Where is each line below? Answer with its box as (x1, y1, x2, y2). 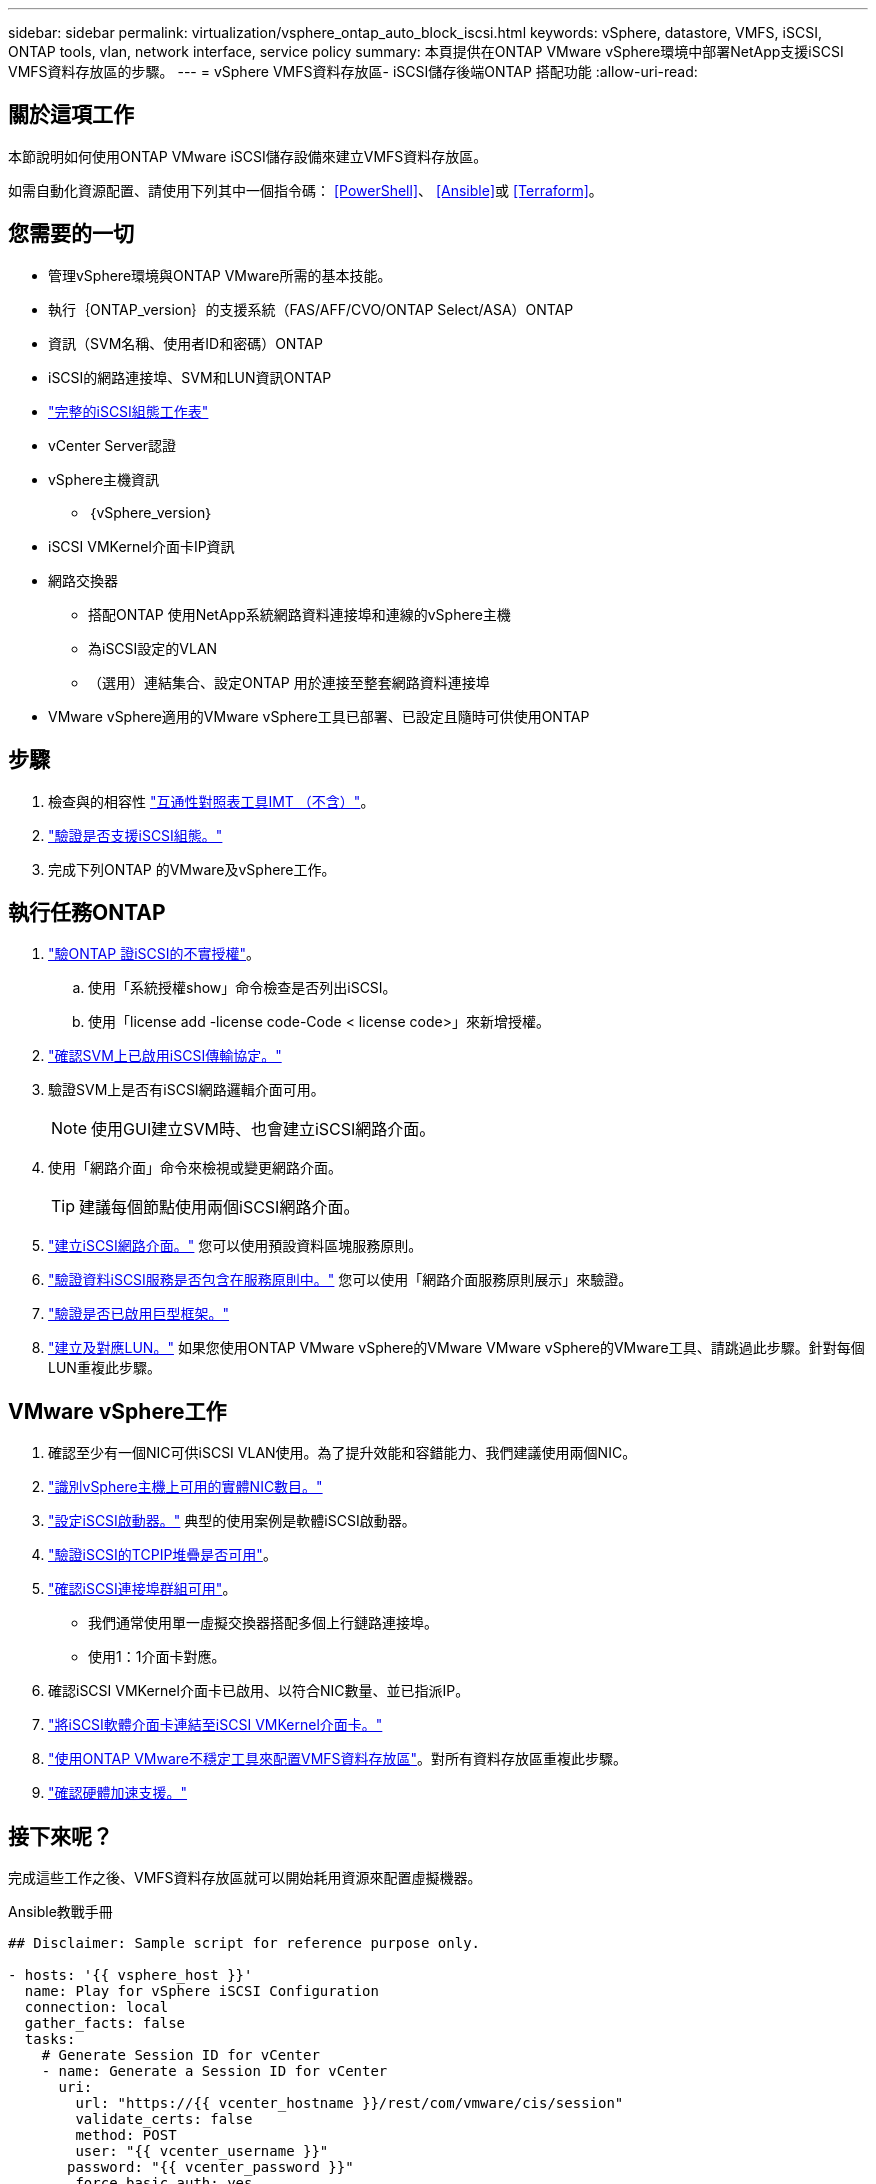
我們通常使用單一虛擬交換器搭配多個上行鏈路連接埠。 (88, 1614, 438, 1632)
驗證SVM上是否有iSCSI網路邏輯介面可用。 (48, 1081, 325, 1099)
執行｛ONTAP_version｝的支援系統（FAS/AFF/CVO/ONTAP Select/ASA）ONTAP (48, 300, 574, 318)
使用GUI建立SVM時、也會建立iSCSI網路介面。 (91, 1119, 436, 1140)
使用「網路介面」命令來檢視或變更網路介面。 (48, 1159, 342, 1177)
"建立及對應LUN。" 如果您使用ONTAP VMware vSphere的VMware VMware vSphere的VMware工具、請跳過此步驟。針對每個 (48, 1339, 865, 1357)
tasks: (24, 2031, 76, 2048)
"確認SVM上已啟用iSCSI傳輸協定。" (48, 1047, 282, 1065)
